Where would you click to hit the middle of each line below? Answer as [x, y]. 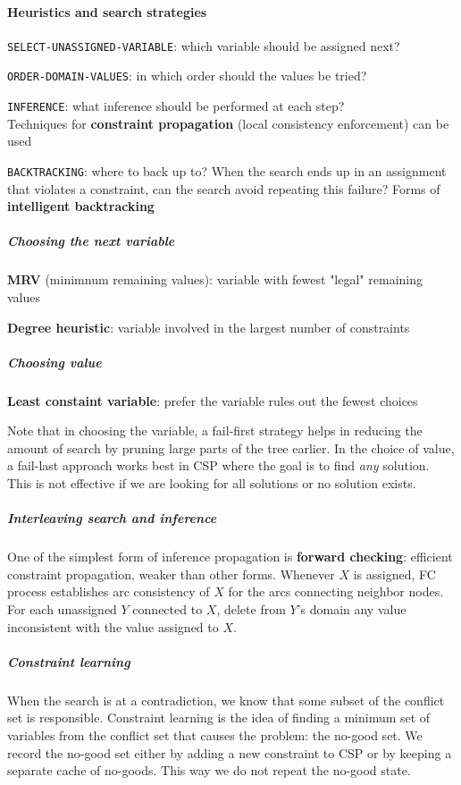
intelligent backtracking [81, 206]
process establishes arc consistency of [109, 591]
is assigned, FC [394, 574]
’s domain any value [352, 609]
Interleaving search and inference [112, 518]
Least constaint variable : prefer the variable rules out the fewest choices [213, 400]
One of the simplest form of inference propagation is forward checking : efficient [230, 557]
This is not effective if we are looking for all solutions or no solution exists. [212, 483]
